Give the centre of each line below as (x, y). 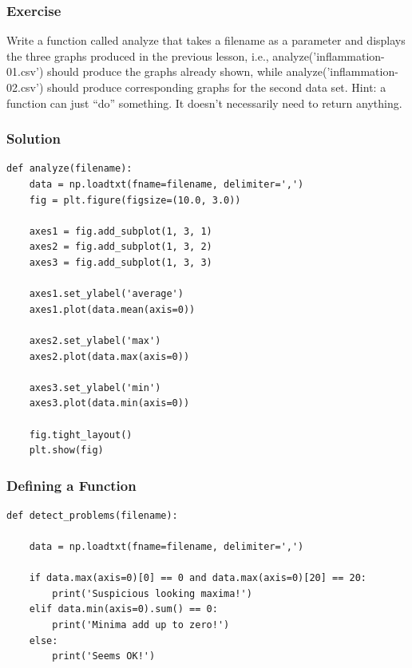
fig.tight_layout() (81, 435)
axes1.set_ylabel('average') (106, 294)
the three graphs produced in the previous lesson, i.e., (138, 55)
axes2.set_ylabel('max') (95, 340)
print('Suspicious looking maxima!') (152, 593)
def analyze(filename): (69, 169)
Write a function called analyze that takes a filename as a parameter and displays (206, 40)
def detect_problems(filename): (92, 515)
